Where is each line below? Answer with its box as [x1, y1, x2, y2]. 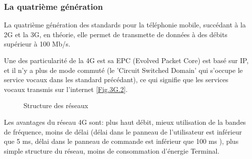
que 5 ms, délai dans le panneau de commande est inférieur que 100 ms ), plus [4, 136, 239, 146]
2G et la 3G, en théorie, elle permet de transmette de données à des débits [4, 29, 228, 39]
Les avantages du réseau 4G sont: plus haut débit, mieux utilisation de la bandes [4, 116, 246, 127]
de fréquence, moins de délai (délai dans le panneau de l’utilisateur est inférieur [4, 126, 242, 136]
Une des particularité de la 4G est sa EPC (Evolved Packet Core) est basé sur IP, [4, 55, 249, 65]
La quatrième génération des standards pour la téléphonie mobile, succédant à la [4, 20, 246, 30]
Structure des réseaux [23, 100, 89, 111]
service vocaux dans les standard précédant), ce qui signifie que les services [4, 74, 229, 85]
